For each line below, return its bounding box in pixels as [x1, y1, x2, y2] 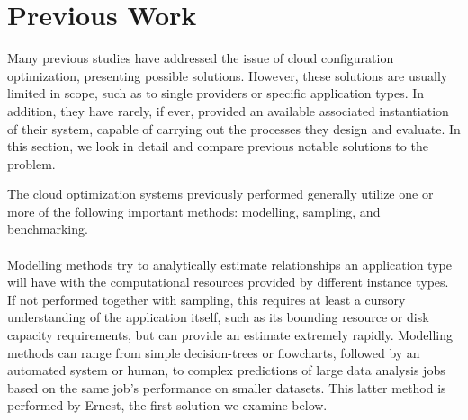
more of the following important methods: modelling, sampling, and [7, 201, 381, 220]
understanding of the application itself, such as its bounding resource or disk [7, 308, 429, 326]
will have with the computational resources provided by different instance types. [7, 273, 449, 291]
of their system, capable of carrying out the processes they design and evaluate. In [7, 119, 461, 138]
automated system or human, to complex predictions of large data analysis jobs [7, 361, 445, 380]
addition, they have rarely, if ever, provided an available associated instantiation [7, 101, 449, 120]
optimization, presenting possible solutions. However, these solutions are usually [7, 66, 448, 85]
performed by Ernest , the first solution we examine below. [7, 396, 328, 415]
